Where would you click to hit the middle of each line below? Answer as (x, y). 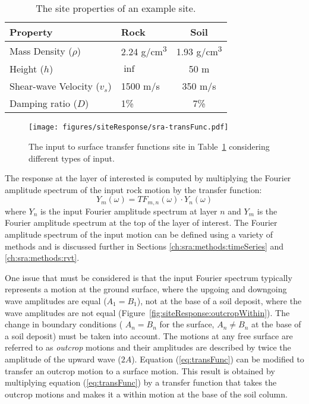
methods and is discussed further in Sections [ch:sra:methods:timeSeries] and (144, 246)
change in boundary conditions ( (64, 324)
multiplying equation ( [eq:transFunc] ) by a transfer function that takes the (141, 382)
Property (31, 32)
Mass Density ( (41, 50)
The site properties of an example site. (116, 8)
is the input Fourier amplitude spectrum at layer (129, 211)
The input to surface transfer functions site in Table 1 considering (149, 146)
